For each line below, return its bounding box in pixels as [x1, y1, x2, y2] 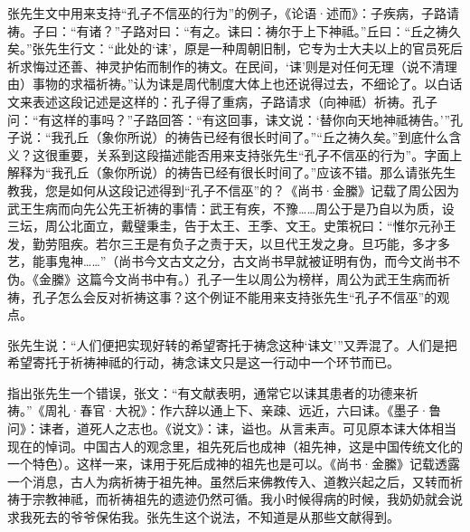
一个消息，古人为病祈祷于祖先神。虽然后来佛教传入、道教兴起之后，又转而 [7, 471, 450, 490]
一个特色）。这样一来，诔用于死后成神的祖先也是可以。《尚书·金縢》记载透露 [7, 454, 460, 473]
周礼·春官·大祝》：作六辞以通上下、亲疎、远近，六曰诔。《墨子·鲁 [44, 401, 442, 420]
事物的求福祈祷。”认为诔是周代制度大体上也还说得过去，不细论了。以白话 [32, 74, 463, 93]
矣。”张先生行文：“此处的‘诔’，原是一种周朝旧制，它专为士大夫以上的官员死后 [7, 39, 463, 58]
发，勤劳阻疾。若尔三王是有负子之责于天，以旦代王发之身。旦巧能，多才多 [7, 233, 450, 252]
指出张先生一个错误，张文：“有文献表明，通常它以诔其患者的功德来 [7, 383, 406, 402]
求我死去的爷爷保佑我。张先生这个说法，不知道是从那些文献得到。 [7, 508, 399, 527]
